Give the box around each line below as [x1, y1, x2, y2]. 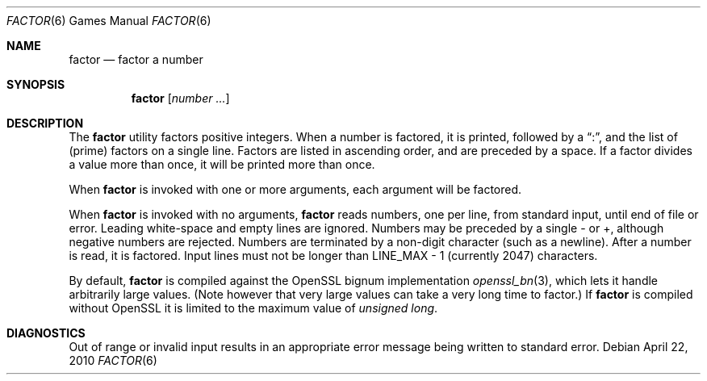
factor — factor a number [69, 52, 203, 66]
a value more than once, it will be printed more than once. [69, 157, 375, 171]
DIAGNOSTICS [6, 326, 86, 340]
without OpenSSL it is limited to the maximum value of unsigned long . [69, 301, 438, 315]
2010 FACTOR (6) [69, 354, 157, 367]
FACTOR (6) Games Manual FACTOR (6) [6, 14, 211, 27]
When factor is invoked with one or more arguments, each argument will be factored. [69, 182, 522, 196]
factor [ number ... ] [131, 91, 230, 105]
